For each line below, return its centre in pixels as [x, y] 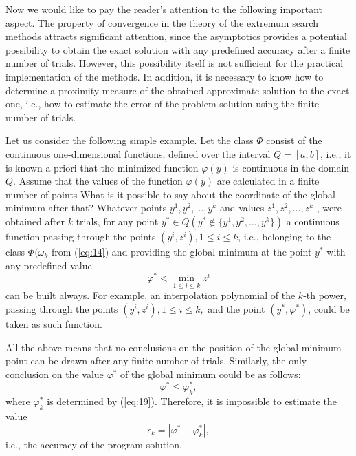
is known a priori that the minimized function [102, 167]
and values [242, 208]
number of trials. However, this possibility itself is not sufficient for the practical [175, 63]
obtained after [35, 221]
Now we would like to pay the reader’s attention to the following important [164, 9]
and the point [236, 308]
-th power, [325, 295]
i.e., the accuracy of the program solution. [94, 444]
